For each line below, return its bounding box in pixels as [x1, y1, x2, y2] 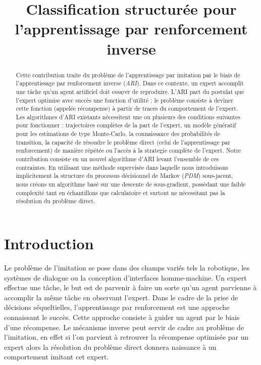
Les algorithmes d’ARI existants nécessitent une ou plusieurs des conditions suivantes [16, 112, 240, 121]
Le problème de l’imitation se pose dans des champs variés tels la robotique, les [4, 262, 249, 272]
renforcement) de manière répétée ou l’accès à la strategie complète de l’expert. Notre [16, 146, 241, 155]
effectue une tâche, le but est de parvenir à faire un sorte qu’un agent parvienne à [4, 282, 257, 293]
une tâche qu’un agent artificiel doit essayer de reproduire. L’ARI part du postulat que [16, 87, 244, 96]
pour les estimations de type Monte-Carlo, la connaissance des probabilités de [16, 129, 220, 138]
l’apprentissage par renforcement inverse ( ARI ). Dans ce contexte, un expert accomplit [16, 79, 244, 87]
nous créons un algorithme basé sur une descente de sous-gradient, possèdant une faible [16, 180, 245, 189]
